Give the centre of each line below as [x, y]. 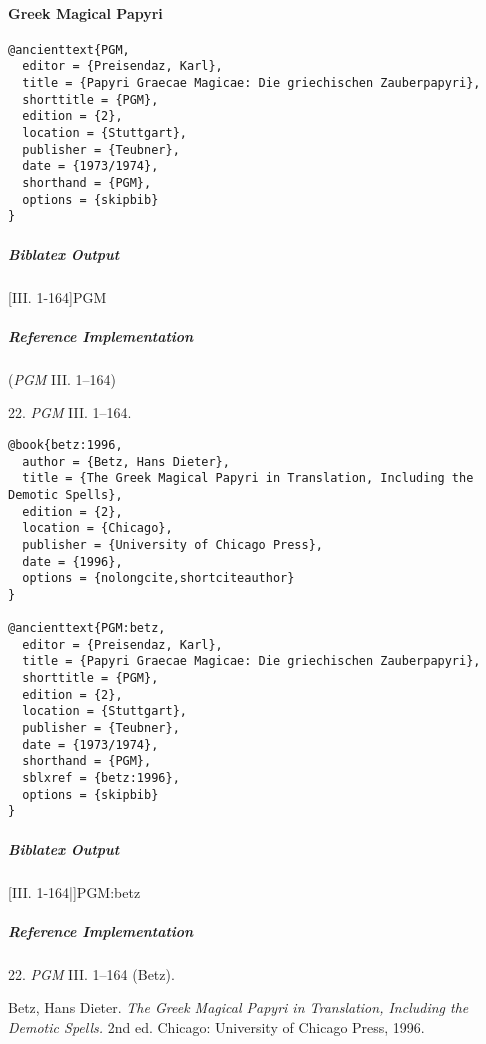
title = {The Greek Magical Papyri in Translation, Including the [248, 478]
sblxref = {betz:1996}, [101, 778]
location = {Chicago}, [97, 528]
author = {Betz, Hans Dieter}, [126, 461]
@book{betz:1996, [65, 444]
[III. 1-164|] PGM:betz [74, 891]
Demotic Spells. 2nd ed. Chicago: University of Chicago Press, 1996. [216, 1026]
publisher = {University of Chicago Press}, [172, 544]
